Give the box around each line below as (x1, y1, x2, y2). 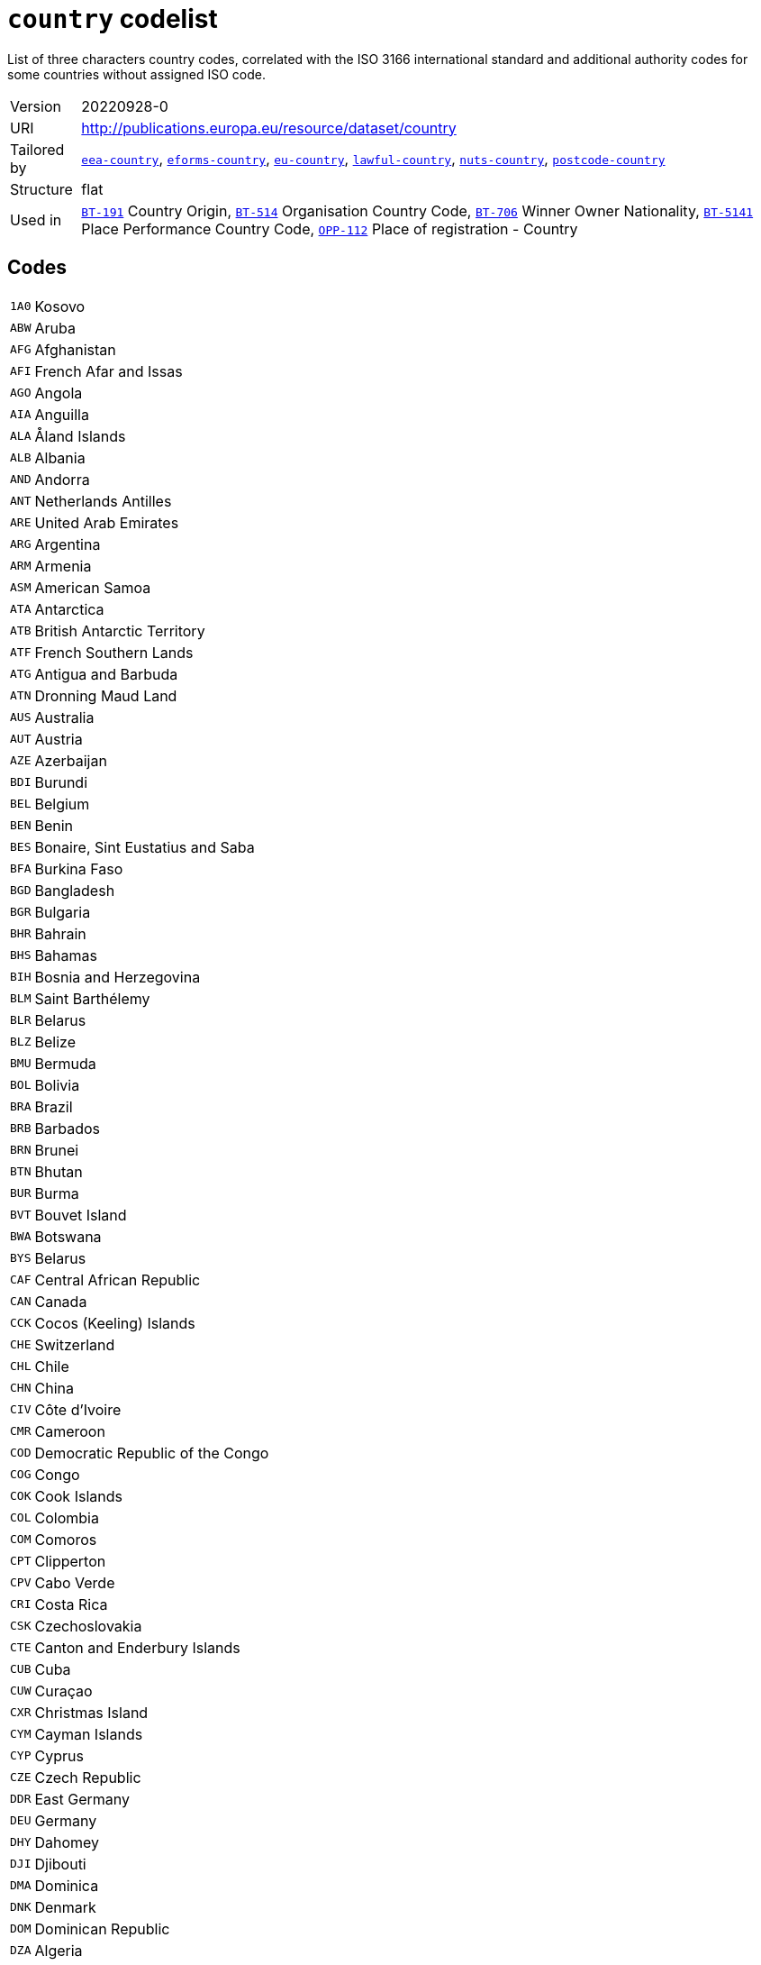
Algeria (34, 1941, 83, 1960)
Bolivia (34, 1075, 80, 1094)
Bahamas (34, 946, 97, 964)
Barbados (34, 1119, 100, 1138)
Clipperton (34, 1551, 106, 1570)
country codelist (7, 4, 218, 34)
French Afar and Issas (34, 361, 183, 380)
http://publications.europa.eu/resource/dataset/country (81, 118, 457, 137)
